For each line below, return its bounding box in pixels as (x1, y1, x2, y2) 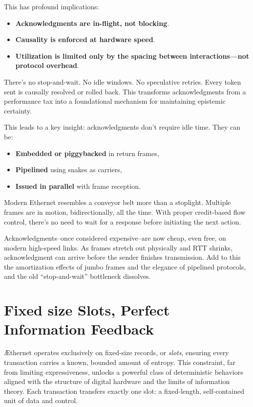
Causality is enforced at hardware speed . (15, 34, 155, 45)
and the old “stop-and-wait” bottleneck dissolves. (4, 271, 151, 281)
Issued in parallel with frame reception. (15, 181, 141, 191)
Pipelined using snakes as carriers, (15, 164, 122, 175)
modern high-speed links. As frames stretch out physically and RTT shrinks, (4, 242, 233, 252)
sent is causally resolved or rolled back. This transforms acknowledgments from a (4, 86, 246, 96)
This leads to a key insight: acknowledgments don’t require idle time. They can (4, 122, 241, 132)
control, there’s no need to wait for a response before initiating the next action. (4, 216, 241, 226)
